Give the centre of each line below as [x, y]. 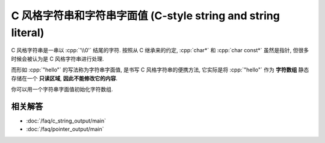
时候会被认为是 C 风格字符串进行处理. [58, 59]
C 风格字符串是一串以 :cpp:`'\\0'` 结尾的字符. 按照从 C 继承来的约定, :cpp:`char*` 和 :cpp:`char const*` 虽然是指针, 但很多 [160, 50]
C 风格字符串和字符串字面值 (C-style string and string [145, 16]
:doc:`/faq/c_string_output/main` [66, 121]
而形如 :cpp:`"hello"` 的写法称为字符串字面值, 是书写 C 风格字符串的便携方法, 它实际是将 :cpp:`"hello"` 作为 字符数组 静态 [160, 70]
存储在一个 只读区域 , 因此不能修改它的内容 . [64, 78]
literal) [28, 32]
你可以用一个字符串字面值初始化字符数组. [62, 89]
